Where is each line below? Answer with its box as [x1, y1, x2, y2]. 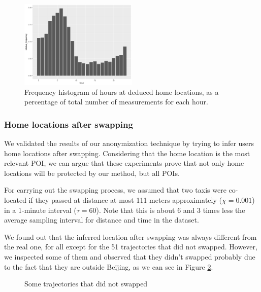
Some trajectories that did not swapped [24, 278, 148, 289]
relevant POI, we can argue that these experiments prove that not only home [4, 158, 244, 168]
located [4, 194, 26, 205]
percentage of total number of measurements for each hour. [24, 96, 208, 107]
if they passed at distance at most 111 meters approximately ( [28, 194, 222, 205]
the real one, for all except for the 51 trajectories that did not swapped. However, [4, 241, 257, 252]
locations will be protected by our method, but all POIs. [4, 167, 180, 178]
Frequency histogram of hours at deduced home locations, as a [24, 86, 219, 97]
